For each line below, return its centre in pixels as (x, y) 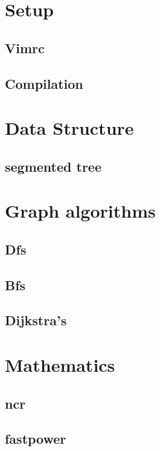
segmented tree (53, 166)
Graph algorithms (80, 211)
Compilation (44, 83)
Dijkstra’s (36, 320)
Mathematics (60, 365)
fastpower (36, 439)
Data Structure (69, 128)
